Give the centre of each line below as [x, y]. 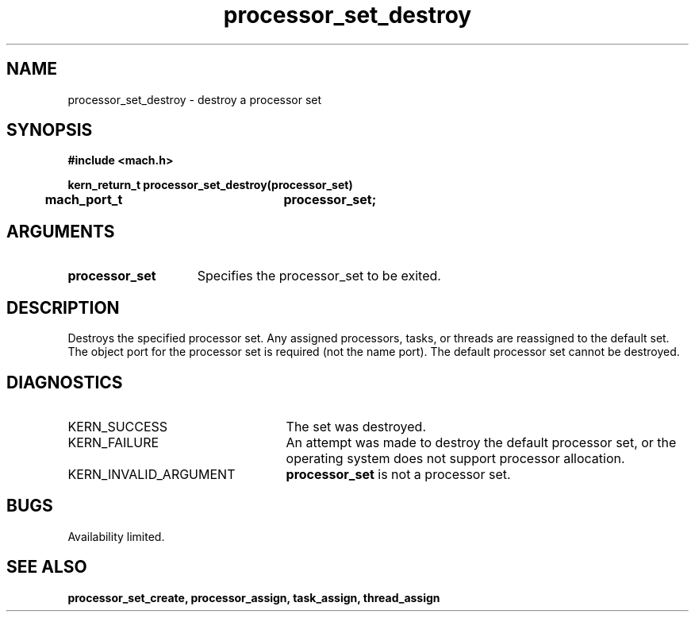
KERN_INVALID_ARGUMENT [152, 474]
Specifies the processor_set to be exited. [319, 276]
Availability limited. [116, 536]
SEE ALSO [47, 567]
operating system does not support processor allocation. [455, 458]
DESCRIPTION [63, 307]
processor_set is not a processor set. [398, 474]
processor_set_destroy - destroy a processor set [195, 99]
